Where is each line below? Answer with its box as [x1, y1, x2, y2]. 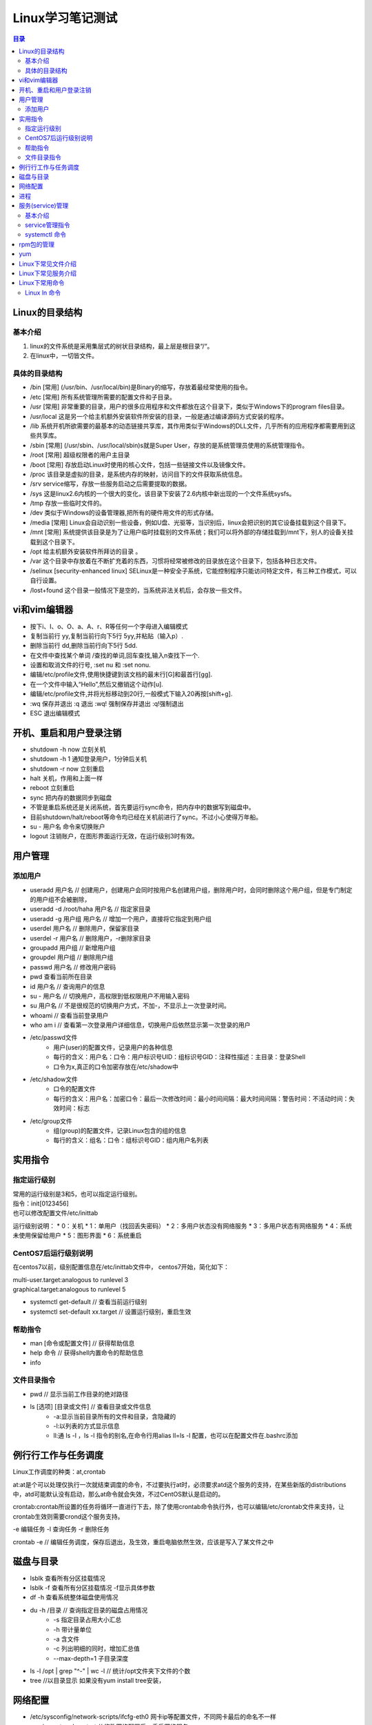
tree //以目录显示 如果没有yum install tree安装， [30, 1677, 165, 1685]
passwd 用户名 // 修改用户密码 [30, 963, 116, 971]
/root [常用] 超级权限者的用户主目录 [30, 451, 130, 459]
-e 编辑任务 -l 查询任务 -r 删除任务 [12, 1525, 110, 1533]
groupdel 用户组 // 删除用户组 [30, 953, 114, 962]
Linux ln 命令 [25, 288, 61, 297]
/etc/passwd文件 [30, 1034, 78, 1042]
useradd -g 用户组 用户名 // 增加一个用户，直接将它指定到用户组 [30, 914, 211, 923]
